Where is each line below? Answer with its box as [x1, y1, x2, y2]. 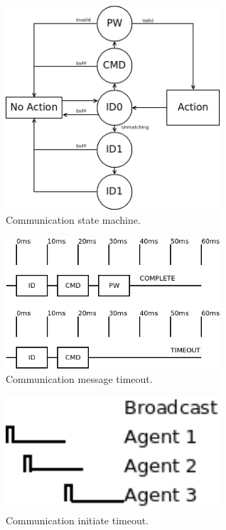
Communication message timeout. [6, 372, 153, 386]
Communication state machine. [6, 212, 141, 227]
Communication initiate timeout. [6, 512, 149, 527]
